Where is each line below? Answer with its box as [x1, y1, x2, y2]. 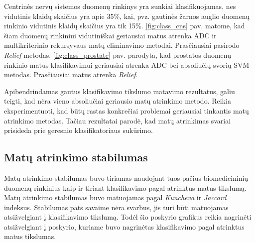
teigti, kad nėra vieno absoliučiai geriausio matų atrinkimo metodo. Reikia [4, 96, 231, 106]
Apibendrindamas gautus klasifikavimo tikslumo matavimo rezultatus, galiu [4, 86, 235, 96]
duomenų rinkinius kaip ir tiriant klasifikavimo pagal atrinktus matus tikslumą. [4, 182, 247, 193]
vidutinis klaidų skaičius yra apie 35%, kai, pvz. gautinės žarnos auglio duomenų [4, 10, 250, 21]
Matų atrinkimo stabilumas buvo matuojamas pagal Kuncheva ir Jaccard [4, 192, 227, 203]
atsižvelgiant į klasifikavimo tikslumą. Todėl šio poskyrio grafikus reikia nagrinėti [4, 212, 252, 222]
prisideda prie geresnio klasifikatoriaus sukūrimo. [4, 125, 153, 135]
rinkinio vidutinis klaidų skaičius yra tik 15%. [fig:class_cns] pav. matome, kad [4, 20, 245, 31]
